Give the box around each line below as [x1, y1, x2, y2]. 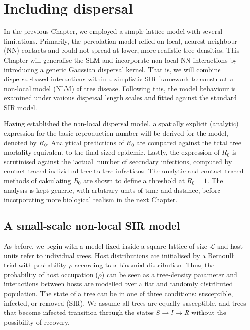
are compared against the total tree [136, 137, 241, 147]
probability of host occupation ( [4, 269, 98, 279]
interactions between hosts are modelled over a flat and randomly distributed [4, 279, 233, 289]
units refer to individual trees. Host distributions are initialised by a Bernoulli [4, 250, 235, 260]
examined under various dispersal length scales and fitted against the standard [4, 93, 237, 103]
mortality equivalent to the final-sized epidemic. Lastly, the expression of [4, 147, 220, 157]
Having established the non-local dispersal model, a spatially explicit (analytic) [4, 118, 239, 128]
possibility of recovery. [4, 316, 70, 327]
